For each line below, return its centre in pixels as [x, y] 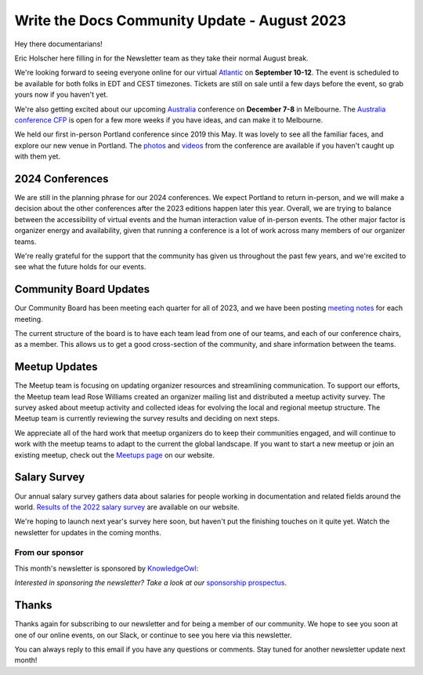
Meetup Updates [56, 367]
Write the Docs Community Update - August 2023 [180, 20]
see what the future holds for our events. [80, 267]
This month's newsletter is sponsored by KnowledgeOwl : [107, 568]
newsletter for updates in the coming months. [88, 532]
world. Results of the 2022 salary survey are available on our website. [127, 507]
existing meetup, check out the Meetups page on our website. [115, 454]
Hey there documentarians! [59, 44]
